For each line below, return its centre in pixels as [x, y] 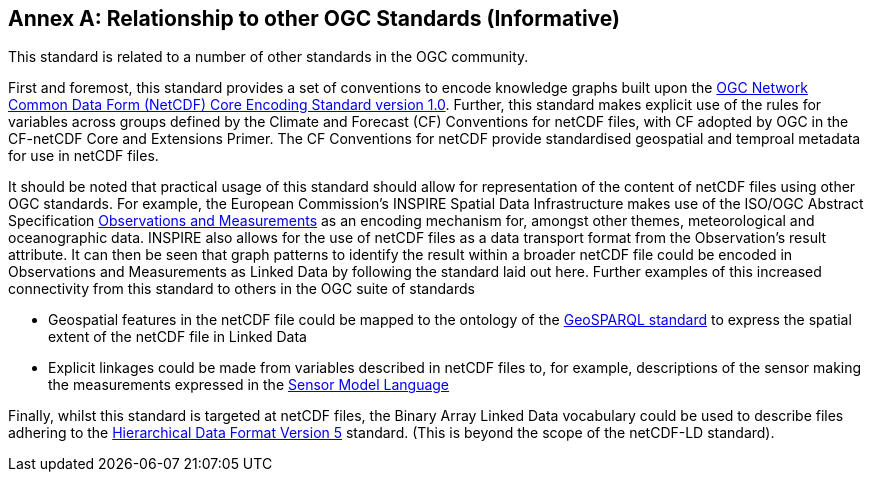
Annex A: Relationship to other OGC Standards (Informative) [314, 18]
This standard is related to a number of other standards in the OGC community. [268, 57]
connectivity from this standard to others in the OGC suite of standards [241, 289]
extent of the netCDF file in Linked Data [177, 337]
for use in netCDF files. [83, 156]
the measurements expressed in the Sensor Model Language [249, 385]
